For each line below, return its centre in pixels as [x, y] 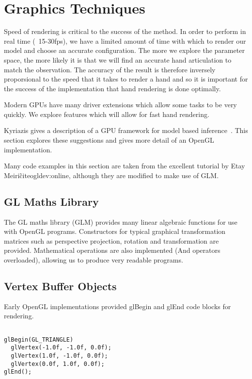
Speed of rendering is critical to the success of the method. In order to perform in [125, 31]
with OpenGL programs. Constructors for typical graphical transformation [115, 231]
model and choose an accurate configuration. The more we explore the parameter [124, 50]
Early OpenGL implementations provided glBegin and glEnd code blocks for [118, 306]
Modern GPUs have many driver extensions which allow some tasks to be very [120, 105]
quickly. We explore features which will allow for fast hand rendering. [107, 114]
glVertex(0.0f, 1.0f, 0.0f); [58, 364]
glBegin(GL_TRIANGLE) [39, 339]
